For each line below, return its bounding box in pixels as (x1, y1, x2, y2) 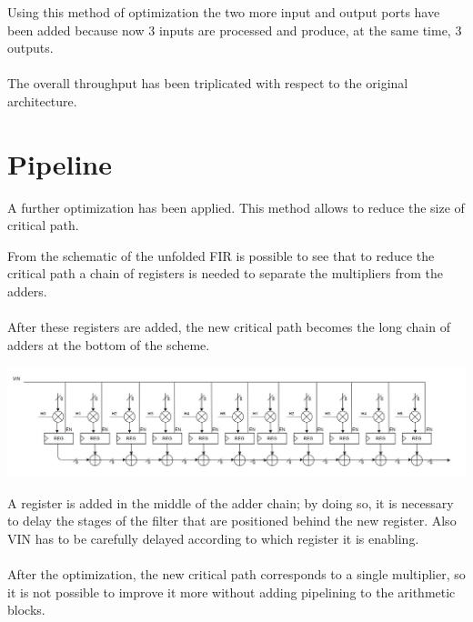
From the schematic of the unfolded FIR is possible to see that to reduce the (7, 246, 435, 265)
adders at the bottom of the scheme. (7, 335, 210, 354)
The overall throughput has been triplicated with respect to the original (7, 74, 408, 93)
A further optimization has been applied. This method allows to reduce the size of (7, 197, 465, 216)
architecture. (7, 91, 77, 110)
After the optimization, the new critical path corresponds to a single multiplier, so (7, 564, 466, 583)
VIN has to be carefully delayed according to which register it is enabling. (7, 528, 419, 547)
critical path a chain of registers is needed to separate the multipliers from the (7, 264, 443, 283)
